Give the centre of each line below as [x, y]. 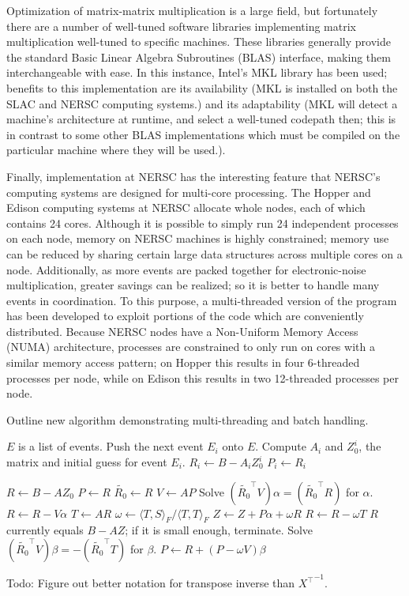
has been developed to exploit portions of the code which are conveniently [185, 316]
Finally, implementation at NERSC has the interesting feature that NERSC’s [193, 176]
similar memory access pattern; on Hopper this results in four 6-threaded [183, 362]
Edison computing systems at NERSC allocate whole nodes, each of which [186, 207]
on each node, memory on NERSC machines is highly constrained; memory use [198, 238]
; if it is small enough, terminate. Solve [219, 530]
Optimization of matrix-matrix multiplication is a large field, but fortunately [192, 10]
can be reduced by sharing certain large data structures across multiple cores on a [204, 253]
